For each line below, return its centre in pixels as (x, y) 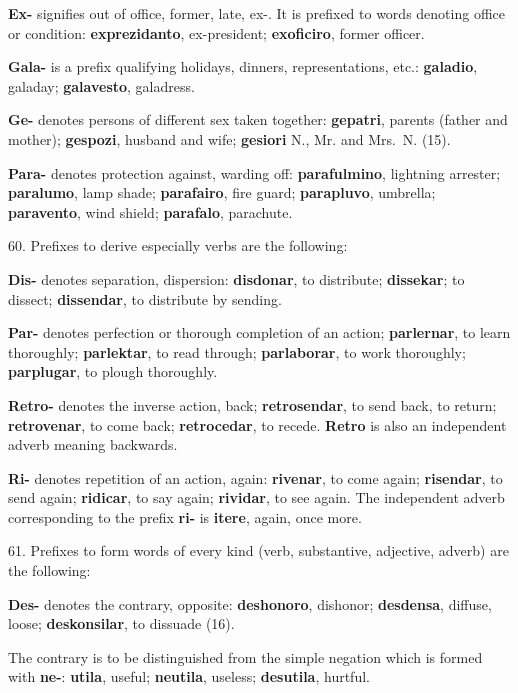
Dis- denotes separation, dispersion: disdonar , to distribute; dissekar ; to (236, 278)
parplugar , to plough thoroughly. (113, 371)
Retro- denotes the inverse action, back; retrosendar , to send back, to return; (252, 404)
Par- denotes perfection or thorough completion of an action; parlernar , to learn (259, 332)
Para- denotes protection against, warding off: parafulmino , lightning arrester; (254, 172)
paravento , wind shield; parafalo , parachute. (150, 211)
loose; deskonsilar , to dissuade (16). (121, 623)
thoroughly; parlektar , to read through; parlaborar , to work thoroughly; (237, 351)
